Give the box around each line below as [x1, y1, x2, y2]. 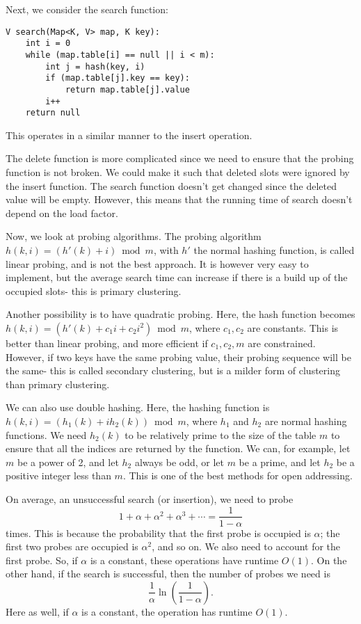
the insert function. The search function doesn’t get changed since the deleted [6, 178, 337, 193]
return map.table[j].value [65, 84, 190, 95]
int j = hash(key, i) [45, 61, 145, 72]
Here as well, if [6, 604, 69, 618]
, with [153, 243, 179, 257]
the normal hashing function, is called [193, 243, 355, 257]
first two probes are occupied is [6, 539, 138, 554]
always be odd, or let [134, 454, 224, 469]
